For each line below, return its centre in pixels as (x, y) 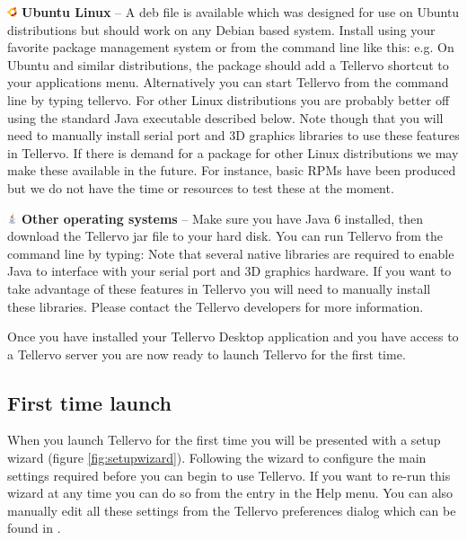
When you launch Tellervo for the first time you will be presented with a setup (224, 440)
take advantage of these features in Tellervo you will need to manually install (219, 288)
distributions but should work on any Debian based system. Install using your (221, 29)
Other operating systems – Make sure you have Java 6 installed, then (223, 218)
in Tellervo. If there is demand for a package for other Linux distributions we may (233, 152)
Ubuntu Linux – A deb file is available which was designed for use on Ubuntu (241, 12)
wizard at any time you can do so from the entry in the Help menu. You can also (230, 493)
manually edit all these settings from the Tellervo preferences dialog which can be (232, 510)
